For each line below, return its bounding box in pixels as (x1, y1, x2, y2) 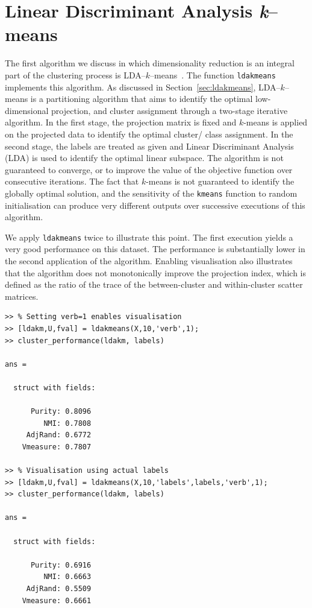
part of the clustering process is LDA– (5, 68, 146, 81)
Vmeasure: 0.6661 (22, 596, 92, 605)
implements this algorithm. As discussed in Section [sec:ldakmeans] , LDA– (5, 80, 281, 93)
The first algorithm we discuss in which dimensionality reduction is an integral (5, 57, 295, 69)
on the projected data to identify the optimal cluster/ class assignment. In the (5, 127, 293, 140)
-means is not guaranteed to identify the (146, 175, 295, 188)
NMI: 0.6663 (43, 572, 92, 581)
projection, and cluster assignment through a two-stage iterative (51, 104, 288, 116)
